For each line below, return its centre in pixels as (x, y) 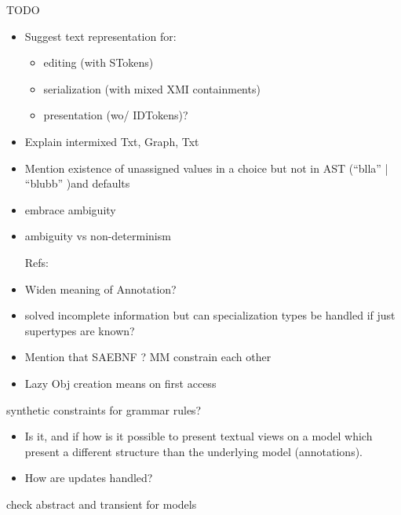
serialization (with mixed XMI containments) (152, 88)
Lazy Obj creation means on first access (120, 383)
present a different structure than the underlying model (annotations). (193, 451)
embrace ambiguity (70, 209)
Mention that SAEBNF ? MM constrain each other (148, 357)
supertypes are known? (80, 330)
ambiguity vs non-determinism (98, 236)
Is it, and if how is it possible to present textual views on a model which (199, 436)
